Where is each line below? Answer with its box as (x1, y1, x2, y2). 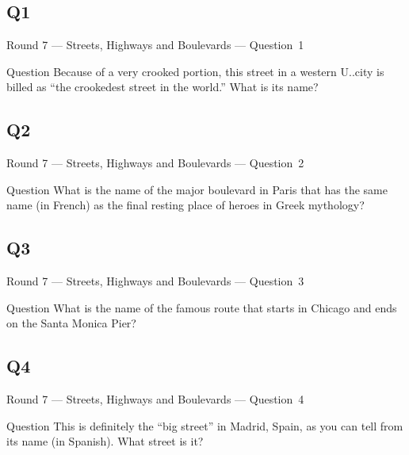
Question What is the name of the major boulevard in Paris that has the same (6, 181, 388, 197)
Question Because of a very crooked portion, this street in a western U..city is (6, 63, 384, 79)
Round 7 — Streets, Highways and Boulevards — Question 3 (6, 273, 304, 289)
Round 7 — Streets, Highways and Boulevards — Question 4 (6, 391, 304, 407)
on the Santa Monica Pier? (6, 315, 136, 331)
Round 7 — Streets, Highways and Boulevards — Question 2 (6, 155, 304, 171)
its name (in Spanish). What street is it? (6, 433, 204, 449)
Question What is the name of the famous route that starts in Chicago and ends (6, 299, 397, 315)
